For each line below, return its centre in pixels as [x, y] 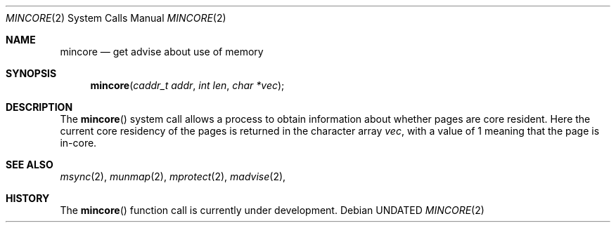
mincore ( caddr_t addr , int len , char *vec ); [187, 85]
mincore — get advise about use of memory [162, 52]
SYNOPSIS [31, 73]
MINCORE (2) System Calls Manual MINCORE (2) [116, 18]
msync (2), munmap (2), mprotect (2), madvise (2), [173, 176]
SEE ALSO [30, 165]
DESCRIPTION [39, 107]
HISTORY [28, 198]
